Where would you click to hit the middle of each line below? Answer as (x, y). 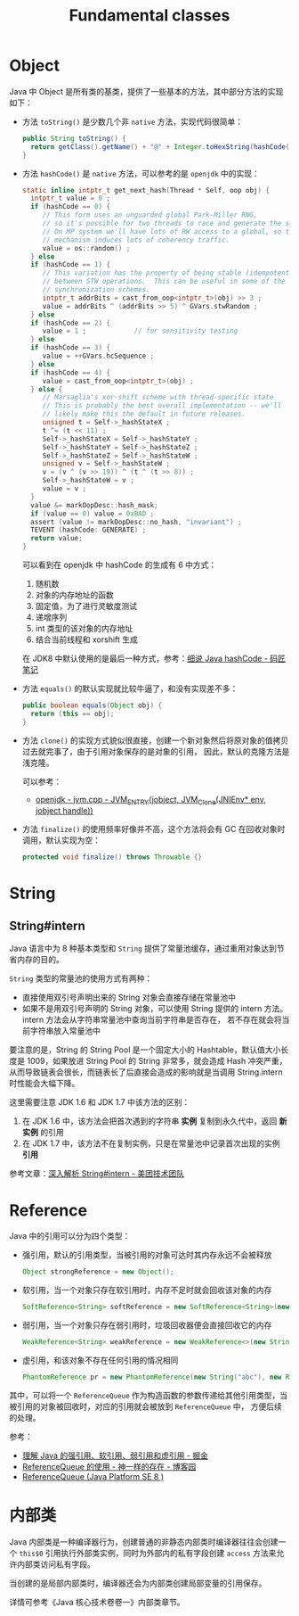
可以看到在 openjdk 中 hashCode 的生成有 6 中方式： (119, 565)
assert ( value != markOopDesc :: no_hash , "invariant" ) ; (136, 522)
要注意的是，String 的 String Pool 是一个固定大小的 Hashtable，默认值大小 (145, 1050)
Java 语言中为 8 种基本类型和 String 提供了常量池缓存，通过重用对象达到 (143, 948)
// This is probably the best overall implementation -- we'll (162, 406)
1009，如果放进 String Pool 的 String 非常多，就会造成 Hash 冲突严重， (157, 1061)
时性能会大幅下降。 (44, 1084)
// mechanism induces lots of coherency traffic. (136, 240)
